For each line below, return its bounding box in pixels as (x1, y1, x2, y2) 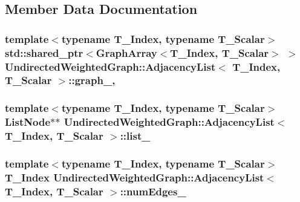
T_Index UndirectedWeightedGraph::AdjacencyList (5, 169, 264, 184)
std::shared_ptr (5, 45, 83, 60)
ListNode (5, 114, 51, 129)
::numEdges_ (120, 183, 186, 198)
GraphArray (96, 45, 157, 60)
